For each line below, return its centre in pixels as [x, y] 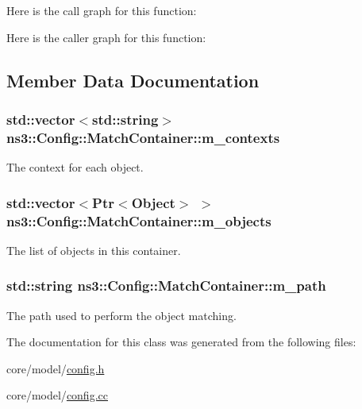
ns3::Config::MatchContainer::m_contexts [143, 137]
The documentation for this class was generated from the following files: [181, 342]
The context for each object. [75, 167]
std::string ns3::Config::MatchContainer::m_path [166, 286]
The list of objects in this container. [94, 250]
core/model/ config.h [56, 368]
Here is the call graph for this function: [102, 10]
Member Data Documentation [133, 80]
